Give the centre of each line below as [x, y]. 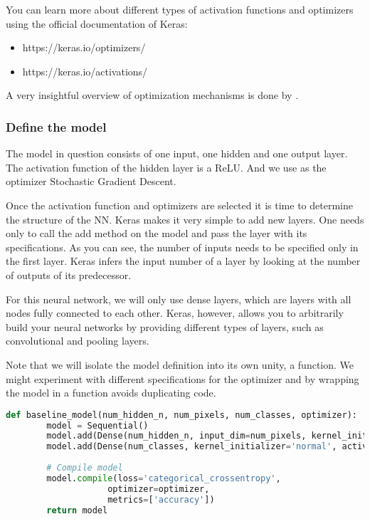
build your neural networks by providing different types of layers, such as [165, 326]
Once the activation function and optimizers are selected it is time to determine [179, 205]
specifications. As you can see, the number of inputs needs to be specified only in [182, 247]
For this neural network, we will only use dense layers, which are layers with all [179, 299]
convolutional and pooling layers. [78, 341]
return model [77, 510]
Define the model [56, 126]
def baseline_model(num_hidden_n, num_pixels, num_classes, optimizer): [181, 415]
